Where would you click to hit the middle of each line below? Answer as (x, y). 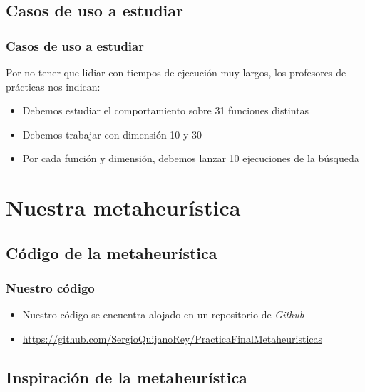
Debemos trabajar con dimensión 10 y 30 (112, 134)
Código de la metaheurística (112, 252)
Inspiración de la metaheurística (127, 377)
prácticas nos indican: (53, 86)
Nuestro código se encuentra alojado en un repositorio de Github (163, 315)
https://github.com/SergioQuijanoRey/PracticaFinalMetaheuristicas (173, 338)
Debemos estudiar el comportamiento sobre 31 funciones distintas (166, 110)
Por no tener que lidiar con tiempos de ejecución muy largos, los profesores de (176, 72)
